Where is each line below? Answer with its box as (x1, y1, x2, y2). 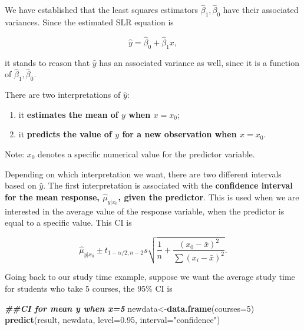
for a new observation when (122, 128, 237, 140)
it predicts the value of (18, 128, 112, 140)
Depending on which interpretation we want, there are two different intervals (5, 167, 282, 180)
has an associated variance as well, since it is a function (99, 56, 299, 68)
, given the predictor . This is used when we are (118, 190, 299, 203)
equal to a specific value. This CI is (5, 216, 132, 229)
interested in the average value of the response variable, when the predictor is (5, 204, 285, 217)
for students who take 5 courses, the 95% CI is (5, 282, 173, 294)
